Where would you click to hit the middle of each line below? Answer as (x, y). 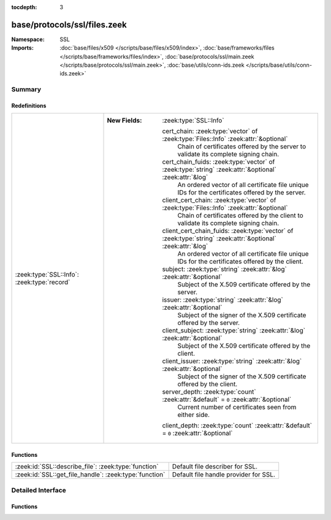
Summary (26, 90)
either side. (194, 415)
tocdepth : (24, 7)
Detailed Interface (39, 490)
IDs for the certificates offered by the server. (242, 193)
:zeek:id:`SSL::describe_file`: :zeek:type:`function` (87, 467)
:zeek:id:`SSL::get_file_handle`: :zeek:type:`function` (90, 475)
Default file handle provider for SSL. (224, 475)
